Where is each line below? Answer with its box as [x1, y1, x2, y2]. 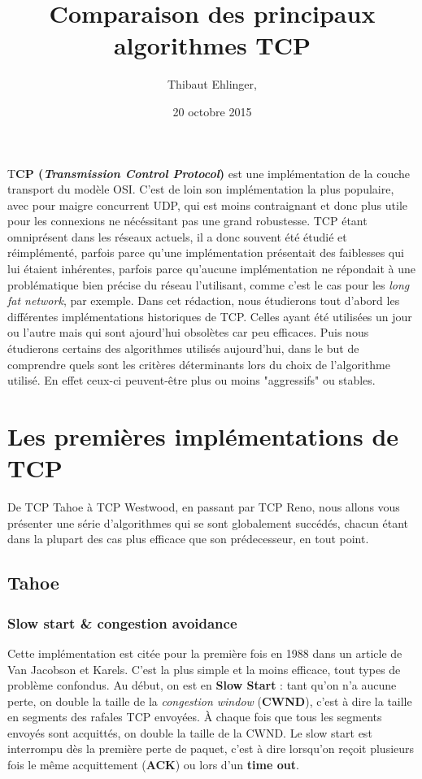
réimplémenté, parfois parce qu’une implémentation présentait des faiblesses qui [7, 244, 404, 261]
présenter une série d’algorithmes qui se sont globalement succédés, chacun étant [7, 514, 408, 531]
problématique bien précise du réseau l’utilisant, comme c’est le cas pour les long [7, 276, 410, 293]
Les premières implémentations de [7, 420, 399, 452]
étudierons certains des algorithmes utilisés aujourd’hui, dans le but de [7, 340, 359, 357]
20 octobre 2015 [172, 102, 252, 120]
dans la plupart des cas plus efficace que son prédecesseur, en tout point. [7, 530, 369, 547]
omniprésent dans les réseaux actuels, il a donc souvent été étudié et [7, 228, 347, 245]
